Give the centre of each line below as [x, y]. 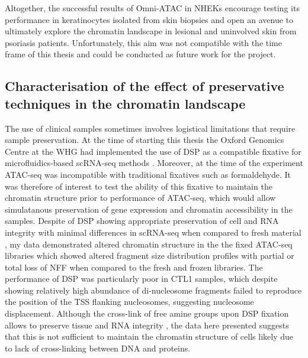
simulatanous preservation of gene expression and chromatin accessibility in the [149, 209]
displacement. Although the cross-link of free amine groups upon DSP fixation [147, 313]
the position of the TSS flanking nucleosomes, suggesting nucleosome [129, 302]
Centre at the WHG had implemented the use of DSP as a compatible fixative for [153, 151]
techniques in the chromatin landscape [125, 103]
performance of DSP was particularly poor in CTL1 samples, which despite [141, 279]
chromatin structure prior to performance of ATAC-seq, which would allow [140, 198]
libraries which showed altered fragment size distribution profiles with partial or [150, 256]
